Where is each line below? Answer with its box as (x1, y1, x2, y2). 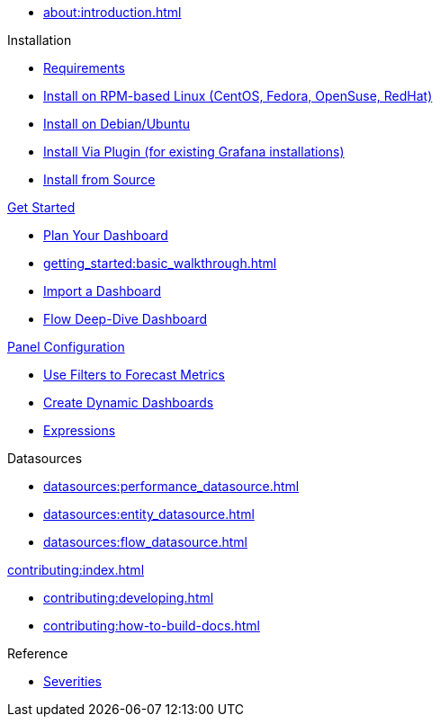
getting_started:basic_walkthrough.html (43, 255, 277, 271)
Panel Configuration (7, 339, 125, 354)
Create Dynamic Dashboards (43, 395, 214, 410)
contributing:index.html (7, 562, 145, 577)
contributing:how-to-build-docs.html (43, 618, 260, 633)
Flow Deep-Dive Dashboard (43, 311, 208, 326)
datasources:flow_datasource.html (43, 534, 247, 550)
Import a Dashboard (43, 283, 162, 299)
